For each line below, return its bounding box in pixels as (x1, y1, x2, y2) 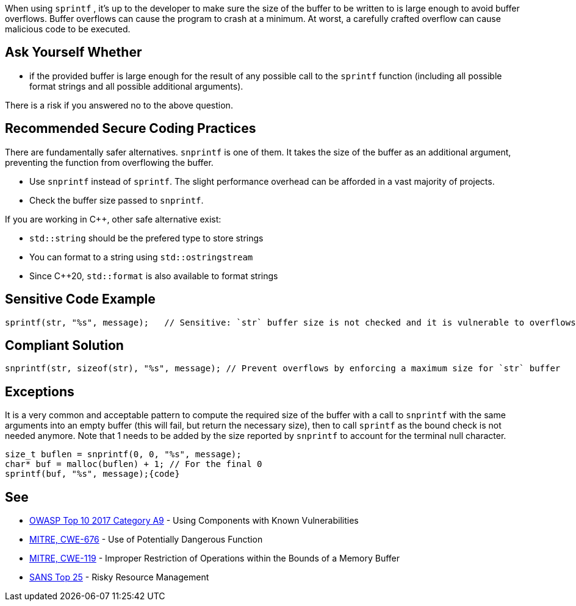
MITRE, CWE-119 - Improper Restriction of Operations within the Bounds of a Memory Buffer (29, 553, 400, 564)
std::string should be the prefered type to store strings (29, 232, 264, 243)
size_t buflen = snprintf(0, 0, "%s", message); (5, 449, 242, 460)
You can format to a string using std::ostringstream (29, 251, 253, 262)
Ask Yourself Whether (5, 45, 142, 60)
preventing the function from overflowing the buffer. (5, 157, 214, 168)
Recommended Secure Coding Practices (5, 121, 256, 137)
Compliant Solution (5, 337, 124, 353)
